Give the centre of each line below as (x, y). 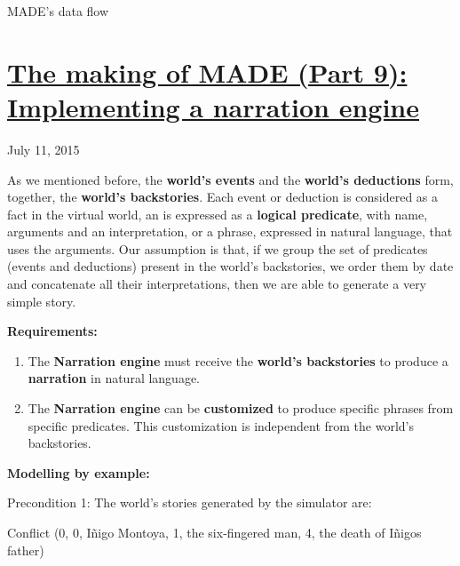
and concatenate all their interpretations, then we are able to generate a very (217, 284)
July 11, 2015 (44, 149)
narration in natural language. (114, 378)
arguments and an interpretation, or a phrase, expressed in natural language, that (230, 231)
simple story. (42, 301)
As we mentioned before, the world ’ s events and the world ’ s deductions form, (230, 179)
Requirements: (52, 331)
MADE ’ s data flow (58, 11)
